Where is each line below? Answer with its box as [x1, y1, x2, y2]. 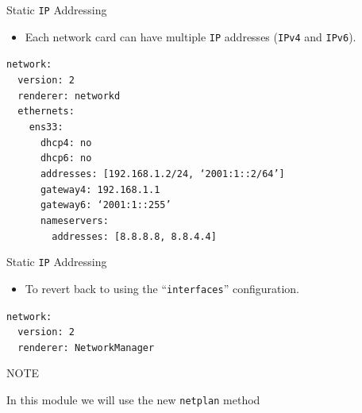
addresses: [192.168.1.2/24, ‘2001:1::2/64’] [40, 168, 285, 179]
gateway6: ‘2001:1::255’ [40, 199, 171, 211]
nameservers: [40, 214, 109, 226]
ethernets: [17, 106, 75, 118]
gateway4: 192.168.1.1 [40, 183, 160, 195]
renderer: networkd [17, 90, 121, 102]
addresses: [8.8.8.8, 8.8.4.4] [52, 230, 217, 242]
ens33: [29, 121, 64, 133]
